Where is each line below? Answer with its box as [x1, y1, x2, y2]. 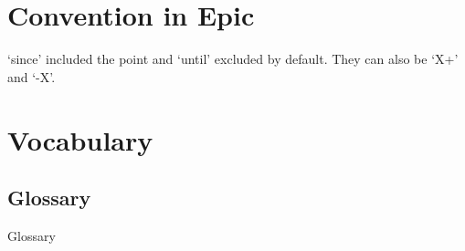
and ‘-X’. [7, 67, 56, 86]
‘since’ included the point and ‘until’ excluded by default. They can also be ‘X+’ [7, 49, 459, 68]
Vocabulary [7, 120, 153, 158]
